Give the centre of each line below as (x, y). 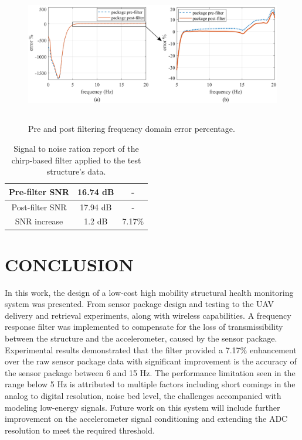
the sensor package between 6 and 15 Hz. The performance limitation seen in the (150, 372)
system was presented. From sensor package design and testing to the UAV (139, 304)
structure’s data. (76, 171)
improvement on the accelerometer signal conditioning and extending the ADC (146, 419)
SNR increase (39, 221)
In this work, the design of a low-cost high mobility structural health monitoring (149, 292)
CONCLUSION (69, 264)
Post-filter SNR (39, 207)
